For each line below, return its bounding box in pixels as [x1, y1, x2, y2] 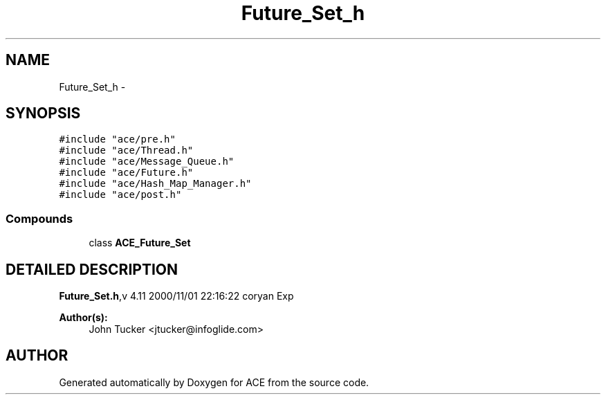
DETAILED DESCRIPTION [6, 260, 178, 278]
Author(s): [59, 311, 108, 324]
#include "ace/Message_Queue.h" [59, 156, 235, 167]
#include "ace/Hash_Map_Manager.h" [59, 178, 252, 190]
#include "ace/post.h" [59, 189, 182, 201]
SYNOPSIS [6, 104, 81, 122]
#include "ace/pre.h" [59, 134, 176, 145]
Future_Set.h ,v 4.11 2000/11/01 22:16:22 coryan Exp [59, 290, 294, 302]
